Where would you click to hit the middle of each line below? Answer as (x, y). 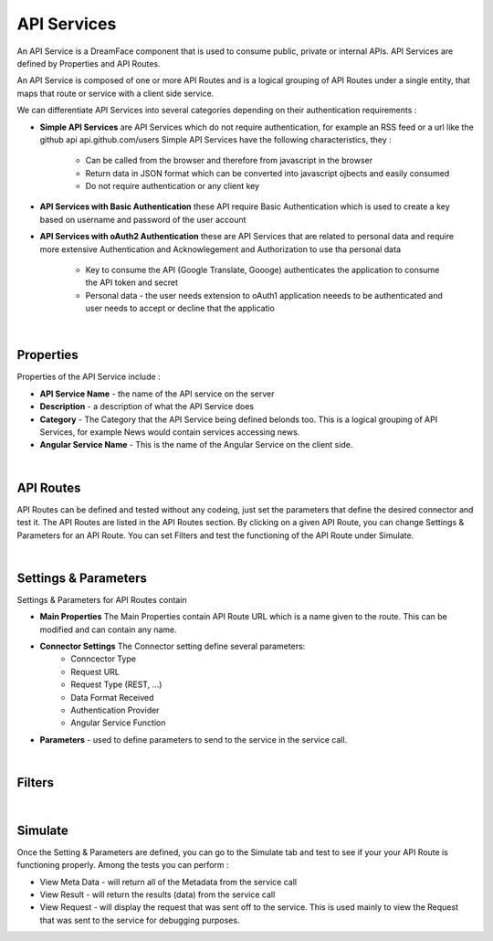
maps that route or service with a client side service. (115, 93)
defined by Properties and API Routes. (89, 63)
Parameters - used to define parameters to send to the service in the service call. (194, 739)
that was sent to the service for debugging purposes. (140, 920)
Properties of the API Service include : (89, 377)
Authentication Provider (115, 710)
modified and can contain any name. (108, 629)
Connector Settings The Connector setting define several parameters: (173, 646)
